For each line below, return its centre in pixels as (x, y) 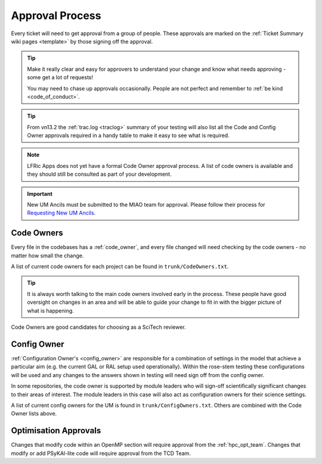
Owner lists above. (34, 413)
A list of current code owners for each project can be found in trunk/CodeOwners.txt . (120, 267)
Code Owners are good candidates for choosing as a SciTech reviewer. (98, 327)
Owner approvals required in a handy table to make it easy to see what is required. (128, 136)
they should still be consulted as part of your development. (100, 174)
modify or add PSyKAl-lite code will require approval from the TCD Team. (101, 453)
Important (40, 194)
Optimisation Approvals (56, 431)
